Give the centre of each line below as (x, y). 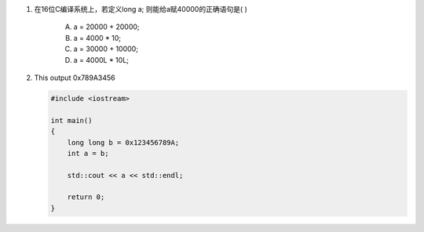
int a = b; (88, 153)
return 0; (86, 197)
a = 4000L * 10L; (101, 60)
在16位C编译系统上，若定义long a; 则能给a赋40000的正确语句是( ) (141, 9)
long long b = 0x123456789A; (123, 142)
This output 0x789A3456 (75, 78)
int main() (71, 120)
